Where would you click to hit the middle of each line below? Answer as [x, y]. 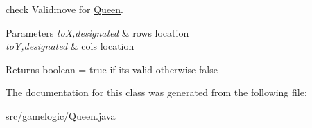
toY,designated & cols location [70, 46]
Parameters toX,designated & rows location [97, 32]
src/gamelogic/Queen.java [61, 115]
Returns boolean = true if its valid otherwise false [112, 69]
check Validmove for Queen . [65, 9]
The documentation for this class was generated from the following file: [156, 92]
